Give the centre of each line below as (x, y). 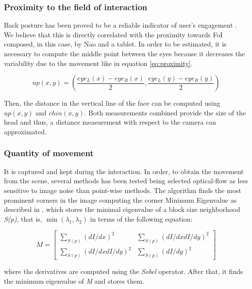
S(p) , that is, (23, 218)
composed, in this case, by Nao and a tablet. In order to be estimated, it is (115, 44)
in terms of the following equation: (141, 218)
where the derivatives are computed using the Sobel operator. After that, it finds (124, 271)
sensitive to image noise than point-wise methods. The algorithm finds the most (123, 190)
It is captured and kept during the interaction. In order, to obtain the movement (124, 171)
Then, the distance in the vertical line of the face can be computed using (112, 103)
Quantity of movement (49, 153)
